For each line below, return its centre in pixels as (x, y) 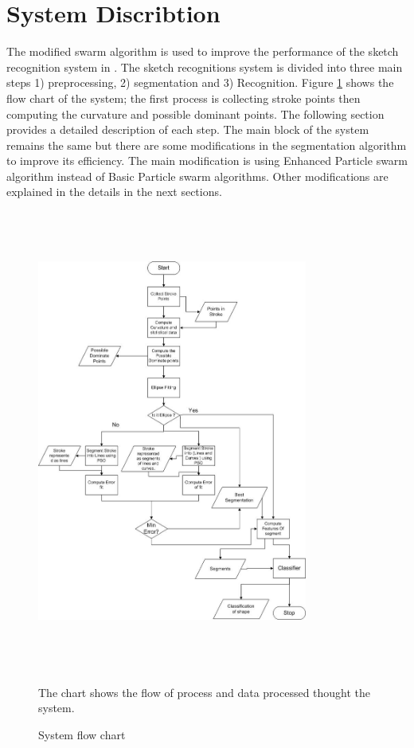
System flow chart (82, 734)
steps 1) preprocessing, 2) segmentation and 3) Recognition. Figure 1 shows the (200, 82)
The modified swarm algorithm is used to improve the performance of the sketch (203, 51)
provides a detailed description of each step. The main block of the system (188, 129)
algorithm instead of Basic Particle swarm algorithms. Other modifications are (197, 176)
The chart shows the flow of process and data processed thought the (205, 692)
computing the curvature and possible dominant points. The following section (195, 114)
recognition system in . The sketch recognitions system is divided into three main (205, 67)
